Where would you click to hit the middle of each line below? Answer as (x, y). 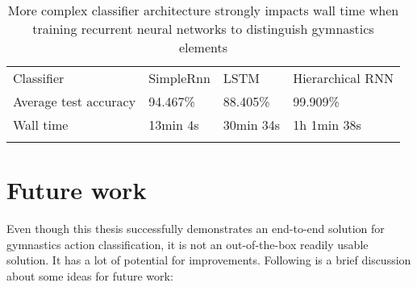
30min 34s (252, 125)
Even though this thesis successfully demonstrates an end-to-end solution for (196, 229)
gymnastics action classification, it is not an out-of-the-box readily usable (188, 244)
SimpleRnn (179, 78)
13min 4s (174, 125)
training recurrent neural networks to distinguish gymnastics (203, 29)
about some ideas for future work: (90, 275)
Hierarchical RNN (343, 78)
